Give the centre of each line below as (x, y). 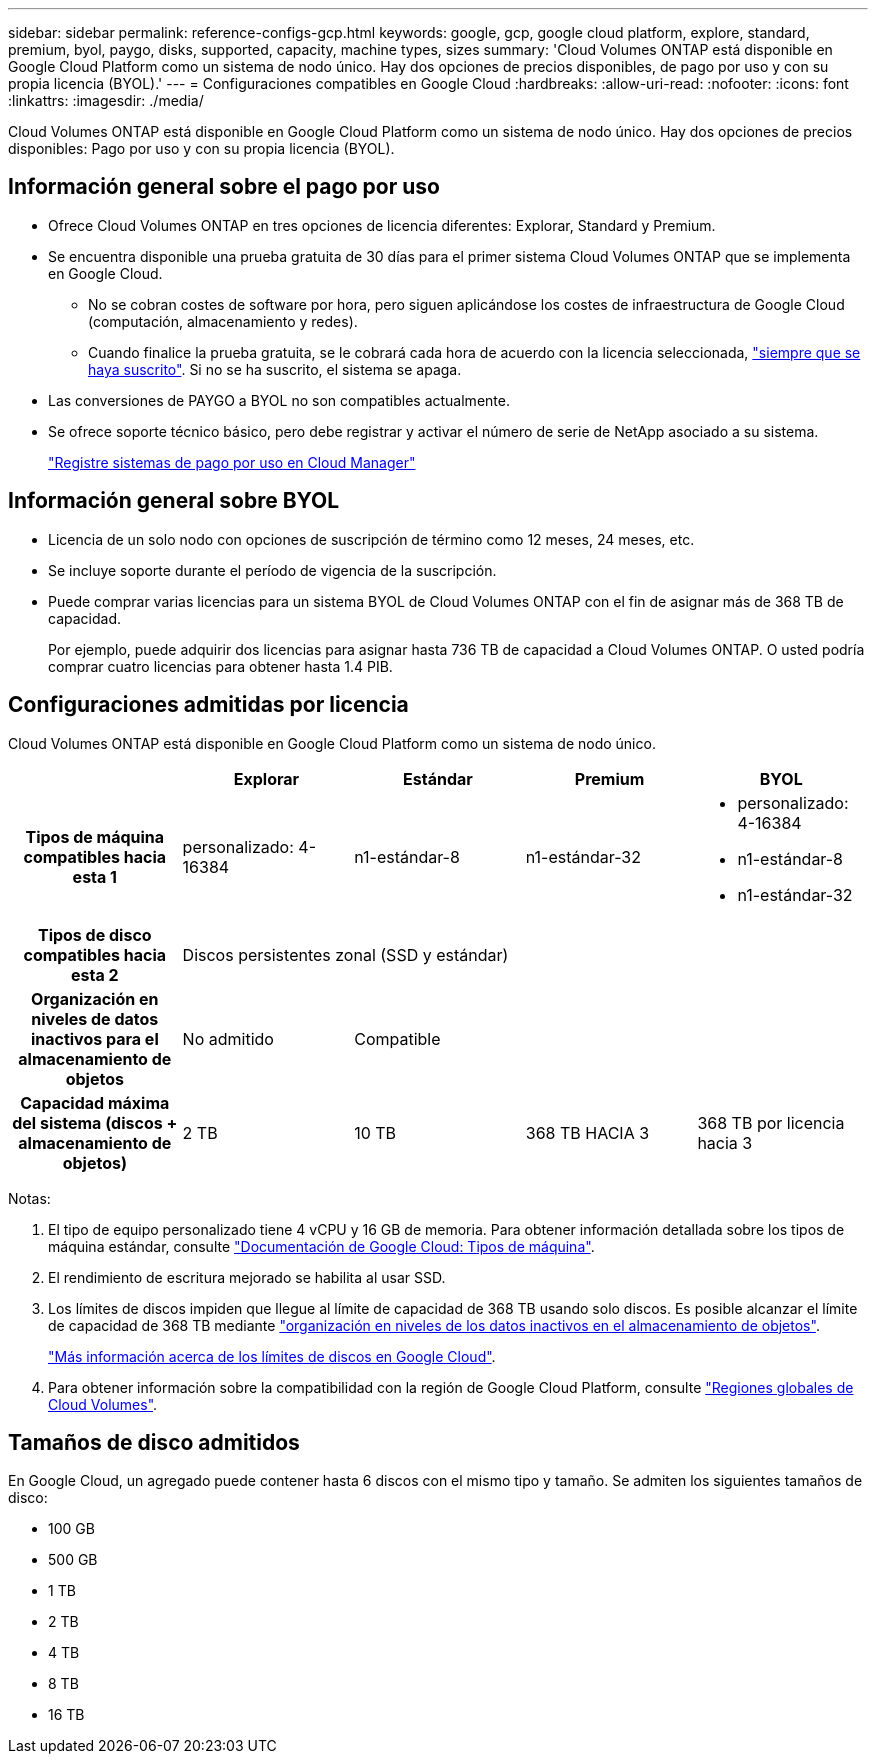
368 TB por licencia (771, 1122)
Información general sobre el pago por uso (224, 187)
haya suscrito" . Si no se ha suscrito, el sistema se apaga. (275, 369)
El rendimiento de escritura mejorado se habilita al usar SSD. (247, 1277)
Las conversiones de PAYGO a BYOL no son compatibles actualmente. (279, 400)
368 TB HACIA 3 (587, 1132)
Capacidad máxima (95, 1102)
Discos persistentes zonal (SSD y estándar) (345, 954)
